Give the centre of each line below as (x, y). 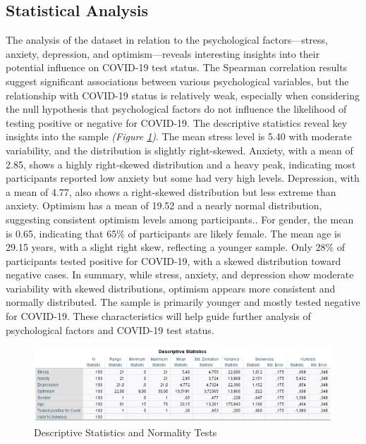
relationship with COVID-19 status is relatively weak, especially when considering (183, 95)
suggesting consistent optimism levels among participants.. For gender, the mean (180, 219)
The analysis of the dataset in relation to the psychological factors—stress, (167, 40)
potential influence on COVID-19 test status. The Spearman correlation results (177, 67)
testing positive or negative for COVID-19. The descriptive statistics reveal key (177, 122)
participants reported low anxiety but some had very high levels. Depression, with (183, 178)
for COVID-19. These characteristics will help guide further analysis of (158, 316)
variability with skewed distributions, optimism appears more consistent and (171, 288)
